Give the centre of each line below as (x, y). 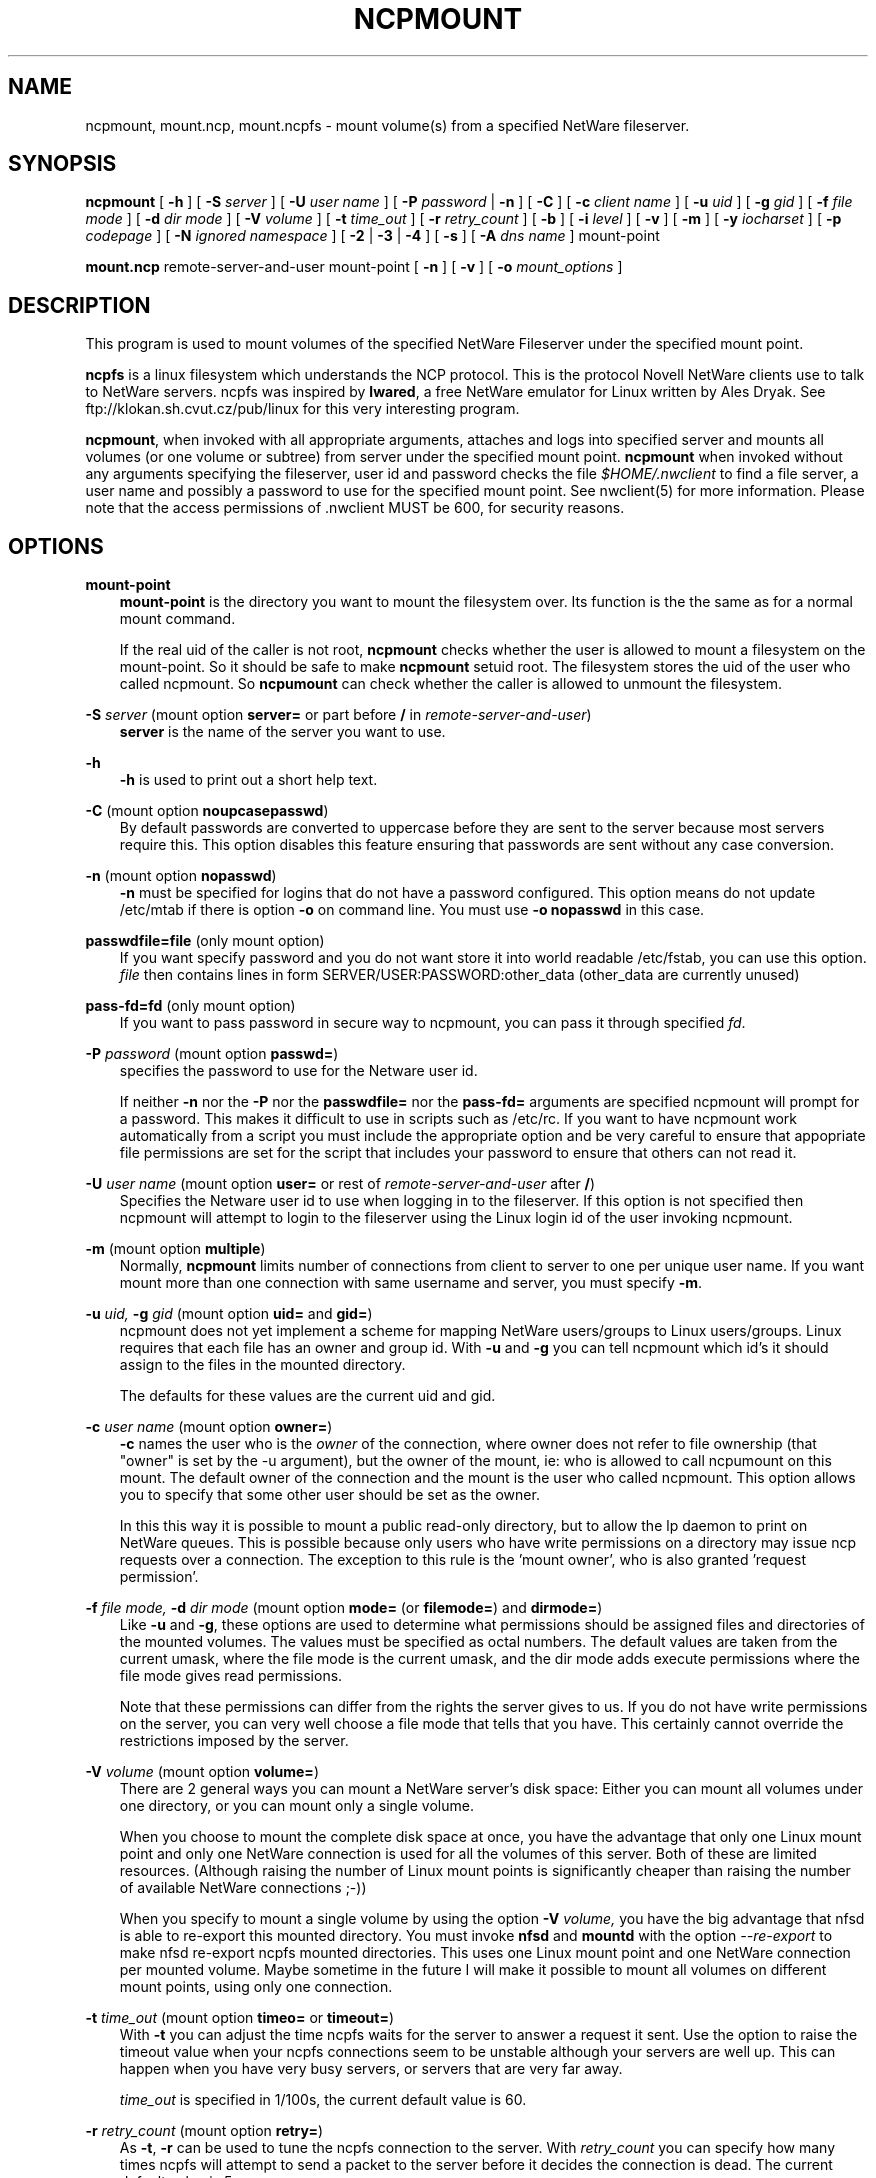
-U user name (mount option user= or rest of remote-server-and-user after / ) (340, 1184)
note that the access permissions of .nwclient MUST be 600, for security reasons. (355, 508)
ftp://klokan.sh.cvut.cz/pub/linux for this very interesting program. (302, 409)
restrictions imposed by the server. (234, 1741)
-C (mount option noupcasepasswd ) (207, 811)
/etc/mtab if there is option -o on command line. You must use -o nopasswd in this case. (412, 910)
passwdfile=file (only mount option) (205, 941)
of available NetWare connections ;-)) (243, 1888)
